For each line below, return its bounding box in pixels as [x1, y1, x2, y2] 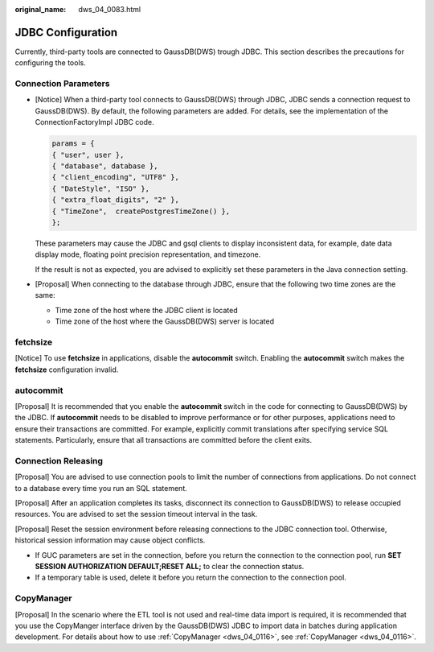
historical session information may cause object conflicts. [14, 535, 206, 545]
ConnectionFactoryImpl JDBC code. [35, 118, 154, 127]
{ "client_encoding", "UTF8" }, [51, 173, 180, 182]
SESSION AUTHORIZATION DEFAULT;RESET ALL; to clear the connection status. [35, 561, 305, 571]
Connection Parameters [14, 78, 110, 89]
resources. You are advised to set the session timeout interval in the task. [14, 510, 258, 519]
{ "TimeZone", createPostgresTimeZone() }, [51, 206, 231, 216]
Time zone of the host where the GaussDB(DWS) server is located [55, 316, 275, 326]
